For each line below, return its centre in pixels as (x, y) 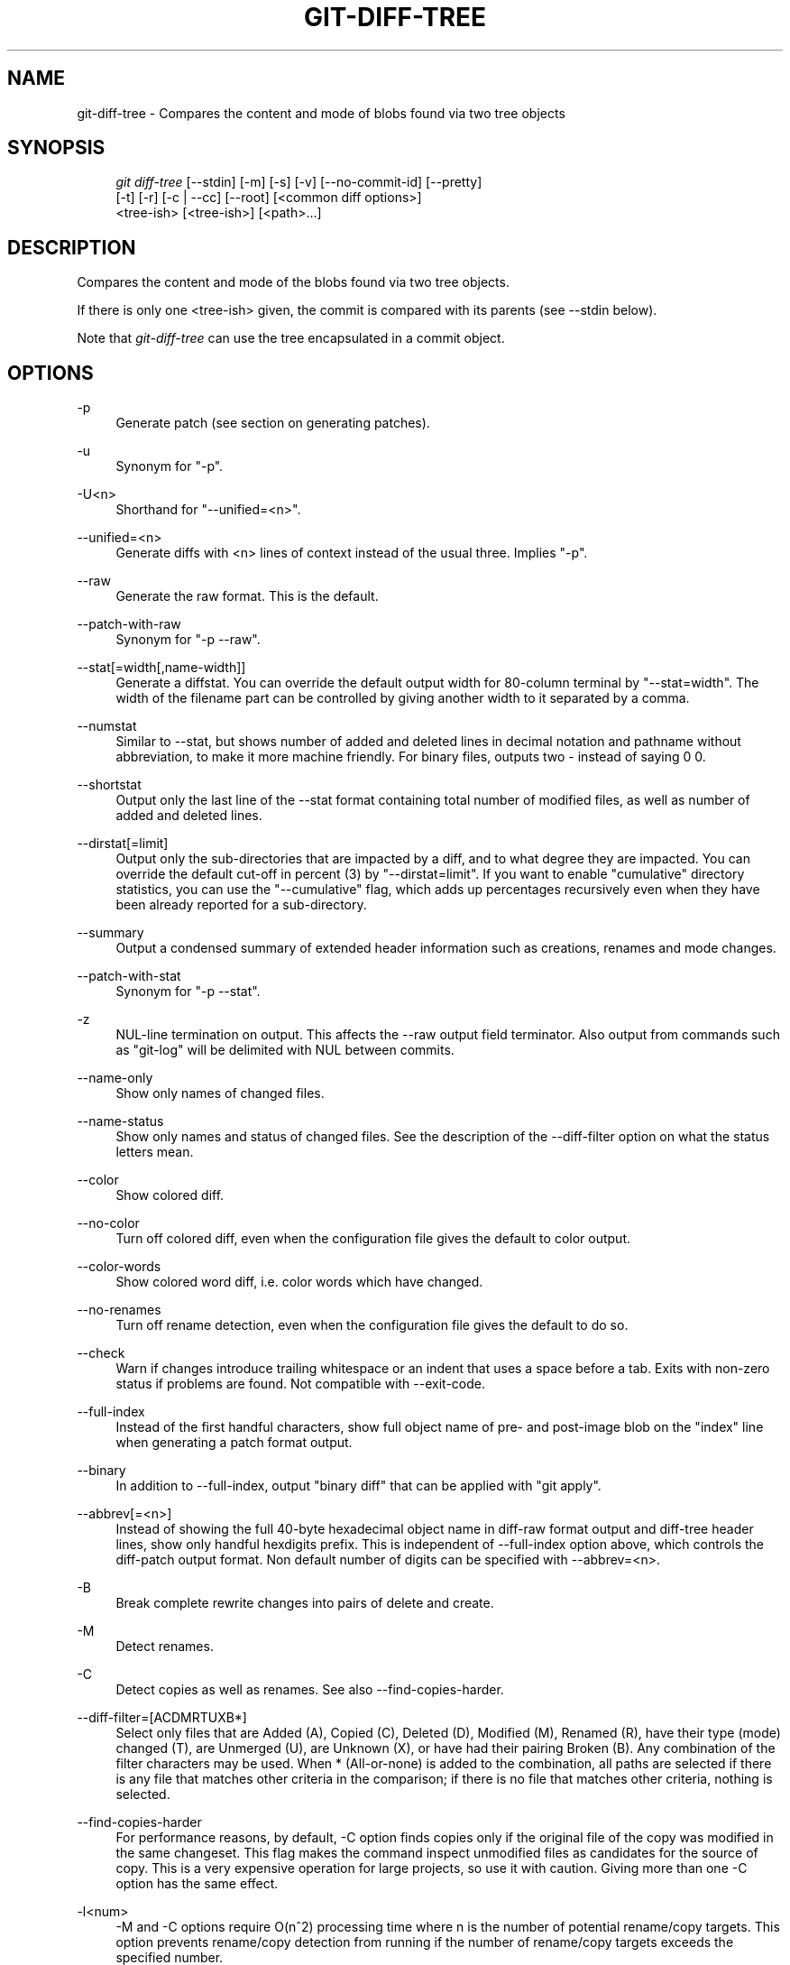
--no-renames (119, 1310)
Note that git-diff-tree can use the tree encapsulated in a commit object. (291, 338)
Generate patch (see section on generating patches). (273, 423)
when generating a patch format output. (234, 1443)
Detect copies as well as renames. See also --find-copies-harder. (310, 1690)
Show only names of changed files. (220, 1093)
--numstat (107, 726)
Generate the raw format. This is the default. (247, 596)
